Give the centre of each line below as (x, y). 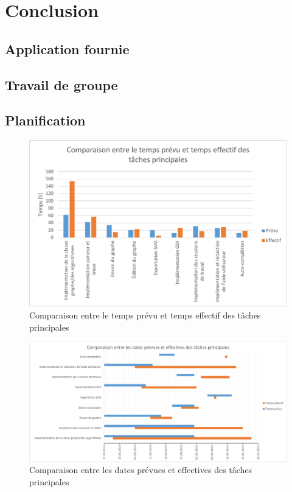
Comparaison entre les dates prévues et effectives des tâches (141, 470)
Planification (45, 120)
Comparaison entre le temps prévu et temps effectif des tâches (145, 315)
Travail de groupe (61, 84)
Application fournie (67, 48)
